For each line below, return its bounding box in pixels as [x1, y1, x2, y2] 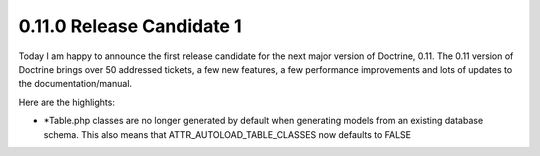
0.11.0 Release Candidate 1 [18, 15, 242, 37]
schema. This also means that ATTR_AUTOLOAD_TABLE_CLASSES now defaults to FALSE [43, 128, 412, 140]
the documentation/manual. [18, 78, 133, 90]
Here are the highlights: [18, 96, 115, 108]
